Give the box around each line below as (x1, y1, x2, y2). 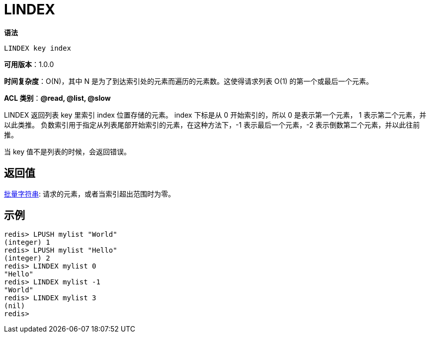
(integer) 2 (4, 254, 50, 263)
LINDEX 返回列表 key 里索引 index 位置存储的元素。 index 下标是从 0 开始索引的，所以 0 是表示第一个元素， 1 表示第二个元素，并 (4, 110, 427, 119)
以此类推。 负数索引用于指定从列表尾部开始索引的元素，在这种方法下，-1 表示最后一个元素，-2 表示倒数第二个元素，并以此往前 (4, 120, 420, 129)
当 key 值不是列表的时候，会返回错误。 (4, 147, 131, 156)
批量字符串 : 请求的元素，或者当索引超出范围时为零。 (4, 189, 175, 198)
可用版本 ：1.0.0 (4, 60, 54, 68)
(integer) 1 (4, 238, 50, 247)
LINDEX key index (4, 44, 71, 52)
